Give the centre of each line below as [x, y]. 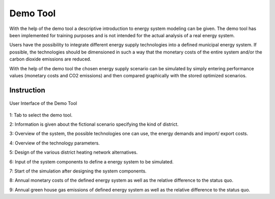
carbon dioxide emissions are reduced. [50, 59]
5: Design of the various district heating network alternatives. [74, 152]
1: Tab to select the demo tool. [41, 115]
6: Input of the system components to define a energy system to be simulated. [92, 162]
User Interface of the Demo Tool [43, 103]
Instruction [27, 90]
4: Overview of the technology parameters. [55, 143]
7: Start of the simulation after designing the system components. [78, 171]
